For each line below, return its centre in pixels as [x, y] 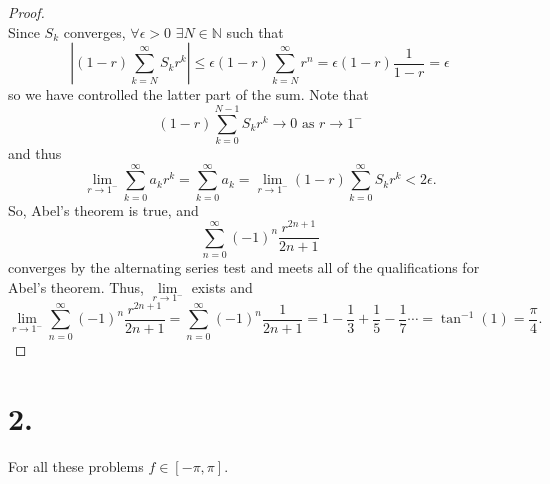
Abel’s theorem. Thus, [76, 286]
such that [255, 31]
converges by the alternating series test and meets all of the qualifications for [244, 267]
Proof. [26, 12]
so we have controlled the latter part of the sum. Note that [188, 94]
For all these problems [76, 465]
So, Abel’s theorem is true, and [103, 209]
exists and [222, 286]
